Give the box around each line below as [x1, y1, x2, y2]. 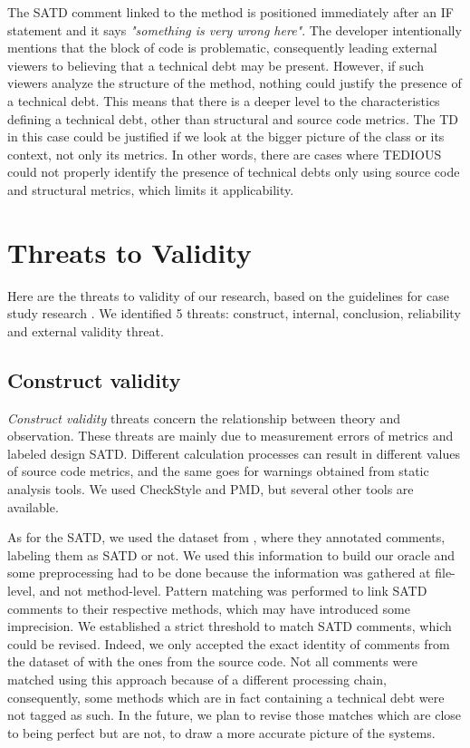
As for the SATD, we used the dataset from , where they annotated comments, [7, 528, 446, 547]
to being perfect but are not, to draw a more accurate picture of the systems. [7, 723, 436, 742]
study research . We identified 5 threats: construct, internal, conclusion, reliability [7, 304, 461, 323]
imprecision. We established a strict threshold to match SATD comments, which [7, 617, 452, 636]
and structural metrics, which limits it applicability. [7, 180, 294, 199]
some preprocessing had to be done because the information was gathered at [7, 563, 431, 582]
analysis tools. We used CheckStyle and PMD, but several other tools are [7, 480, 414, 499]
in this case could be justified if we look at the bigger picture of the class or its [7, 127, 445, 146]
